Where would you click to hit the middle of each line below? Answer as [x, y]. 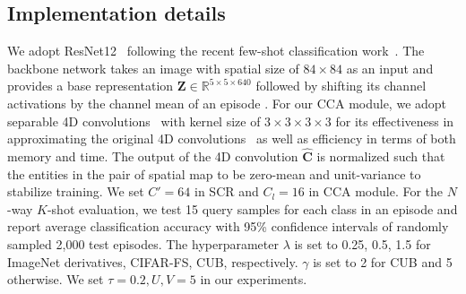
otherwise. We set [56, 279]
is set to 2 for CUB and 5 [383, 261]
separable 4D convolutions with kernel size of [134, 121]
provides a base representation [91, 86]
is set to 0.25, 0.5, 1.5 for [362, 243]
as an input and [390, 68]
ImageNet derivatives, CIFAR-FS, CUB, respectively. [153, 261]
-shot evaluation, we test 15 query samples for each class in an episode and [252, 208]
